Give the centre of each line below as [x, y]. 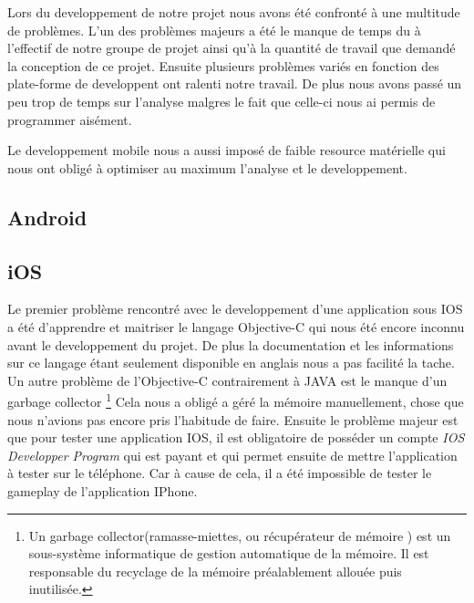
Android [47, 217]
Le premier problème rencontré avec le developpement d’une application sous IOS [235, 309]
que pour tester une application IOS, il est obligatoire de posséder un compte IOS [236, 437]
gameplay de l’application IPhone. [103, 490]
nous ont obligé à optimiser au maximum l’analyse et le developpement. [207, 167]
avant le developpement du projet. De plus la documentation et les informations [231, 344]
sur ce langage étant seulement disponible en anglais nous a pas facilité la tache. [231, 363]
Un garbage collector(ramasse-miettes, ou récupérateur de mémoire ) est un [240, 535]
